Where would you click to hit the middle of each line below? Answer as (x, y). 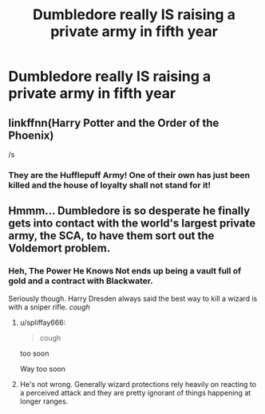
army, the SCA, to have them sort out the (111, 236)
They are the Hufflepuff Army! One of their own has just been (129, 175)
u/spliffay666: (43, 322)
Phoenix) (31, 135)
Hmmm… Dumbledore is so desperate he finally (129, 211)
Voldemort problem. (59, 248)
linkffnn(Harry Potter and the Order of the (114, 122)
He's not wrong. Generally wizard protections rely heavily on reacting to (138, 384)
